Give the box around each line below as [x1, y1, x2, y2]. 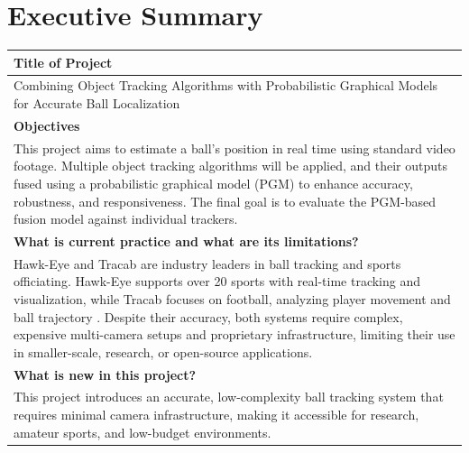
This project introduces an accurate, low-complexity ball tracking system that [14, 387, 444, 406]
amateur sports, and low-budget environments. [14, 422, 271, 441]
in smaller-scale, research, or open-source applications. [14, 342, 313, 361]
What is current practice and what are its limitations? [14, 231, 359, 250]
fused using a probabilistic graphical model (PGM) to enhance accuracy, [14, 173, 413, 192]
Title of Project [14, 52, 113, 71]
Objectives [14, 116, 80, 134]
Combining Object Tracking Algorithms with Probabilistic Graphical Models [14, 76, 438, 95]
